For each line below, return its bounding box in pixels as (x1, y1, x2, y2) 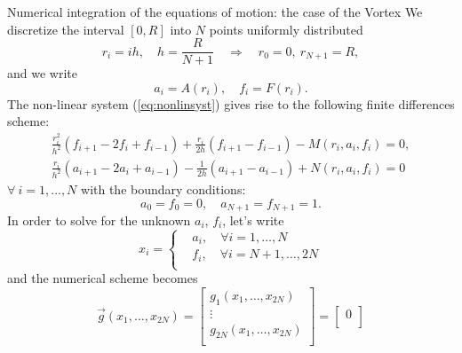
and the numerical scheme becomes (7, 269, 198, 287)
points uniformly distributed (209, 20, 363, 38)
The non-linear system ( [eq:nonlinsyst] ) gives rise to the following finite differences (7, 94, 455, 113)
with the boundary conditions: (81, 179, 246, 198)
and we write (7, 64, 77, 82)
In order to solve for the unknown (7, 211, 191, 230)
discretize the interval (7, 20, 124, 38)
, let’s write (222, 211, 284, 230)
